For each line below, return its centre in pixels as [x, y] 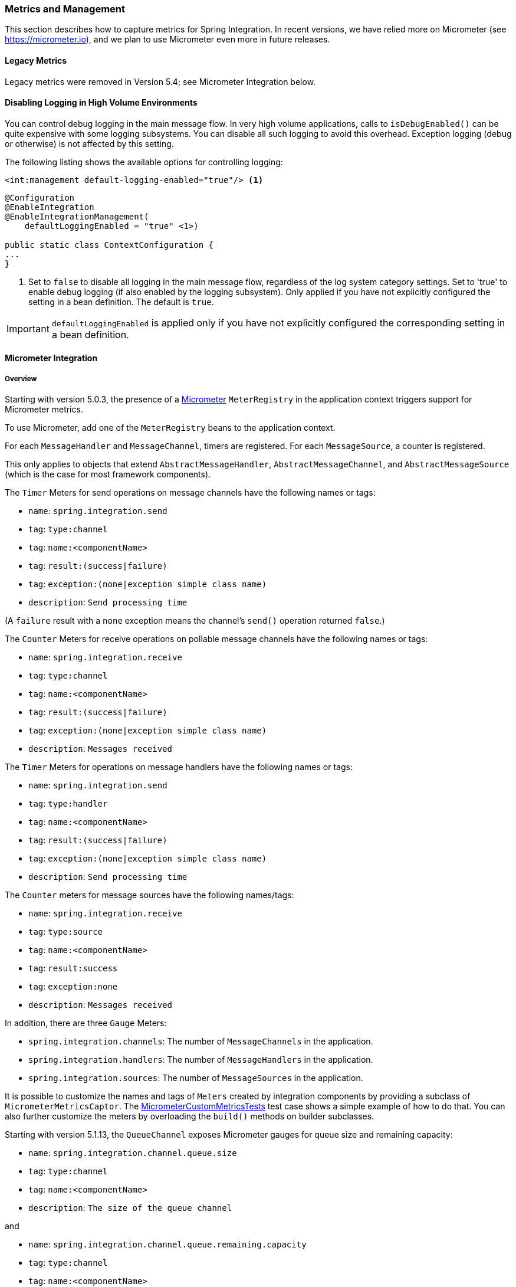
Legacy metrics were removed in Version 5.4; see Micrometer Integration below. [160, 81]
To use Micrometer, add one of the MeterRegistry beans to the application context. [170, 428]
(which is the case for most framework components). [108, 474]
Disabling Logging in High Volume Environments [101, 103]
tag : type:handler [68, 804]
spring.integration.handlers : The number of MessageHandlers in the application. [201, 1060]
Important [28, 328]
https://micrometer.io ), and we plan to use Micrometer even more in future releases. [167, 40]
